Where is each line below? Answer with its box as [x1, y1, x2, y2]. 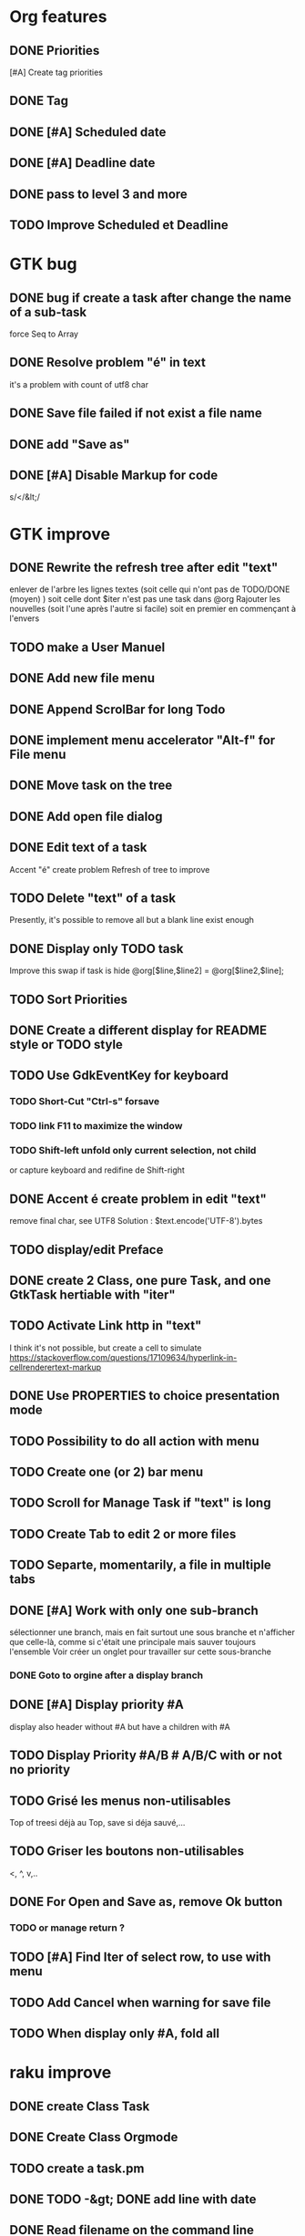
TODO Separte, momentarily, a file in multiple [9, 1558, 271, 1573]
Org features [9, 6, 107, 27]
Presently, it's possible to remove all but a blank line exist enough [9, 915, 255, 926]
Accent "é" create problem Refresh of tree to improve [9, 864, 210, 875]
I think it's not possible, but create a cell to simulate [9, 1342, 202, 1353]
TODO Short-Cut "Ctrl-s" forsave [9, 1095, 160, 1108]
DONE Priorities [9, 43, 100, 58]
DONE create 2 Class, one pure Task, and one [9, 1273, 271, 1289]
